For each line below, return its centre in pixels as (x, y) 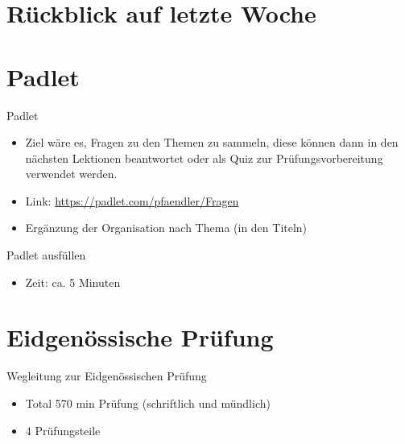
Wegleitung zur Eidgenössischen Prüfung (107, 376)
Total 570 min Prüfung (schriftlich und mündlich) (148, 403)
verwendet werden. (71, 174)
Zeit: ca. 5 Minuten (73, 282)
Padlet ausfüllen (46, 255)
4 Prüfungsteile (63, 430)
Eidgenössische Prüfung (140, 337)
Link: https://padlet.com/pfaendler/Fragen (132, 200)
